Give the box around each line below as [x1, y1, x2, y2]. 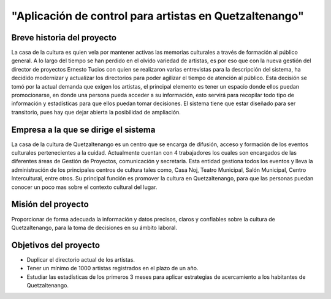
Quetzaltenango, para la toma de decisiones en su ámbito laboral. [11, 224, 177, 231]
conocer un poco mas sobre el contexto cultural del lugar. [11, 183, 158, 191]
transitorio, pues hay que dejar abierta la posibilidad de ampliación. [11, 108, 181, 116]
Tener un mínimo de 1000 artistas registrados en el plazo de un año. [26, 265, 199, 272]
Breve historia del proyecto [11, 32, 116, 43]
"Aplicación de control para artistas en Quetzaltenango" [11, 9, 305, 23]
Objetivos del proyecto [11, 240, 101, 250]
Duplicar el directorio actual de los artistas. [26, 256, 135, 263]
